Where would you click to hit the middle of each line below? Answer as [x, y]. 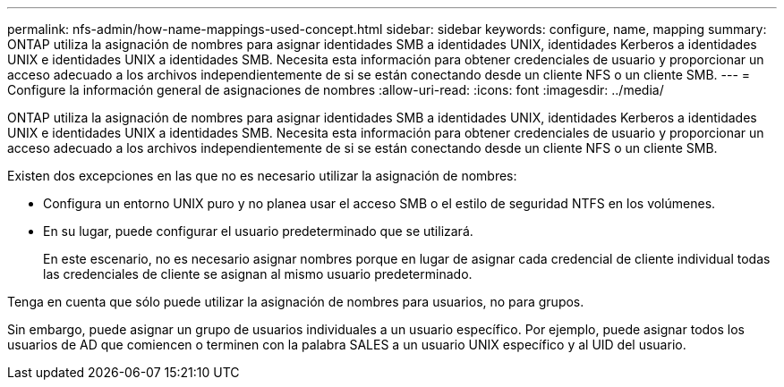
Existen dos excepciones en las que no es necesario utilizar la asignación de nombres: [262, 176]
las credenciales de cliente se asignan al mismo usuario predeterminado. [258, 274]
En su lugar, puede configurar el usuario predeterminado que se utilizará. [258, 231]
